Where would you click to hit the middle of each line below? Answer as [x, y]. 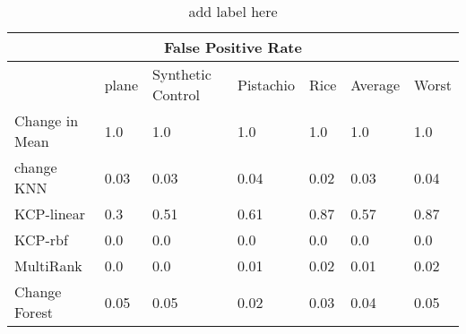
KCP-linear [50, 214]
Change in [47, 120]
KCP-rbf [41, 240]
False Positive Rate [233, 47]
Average [375, 84]
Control [177, 94]
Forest [34, 312]
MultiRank [48, 265]
